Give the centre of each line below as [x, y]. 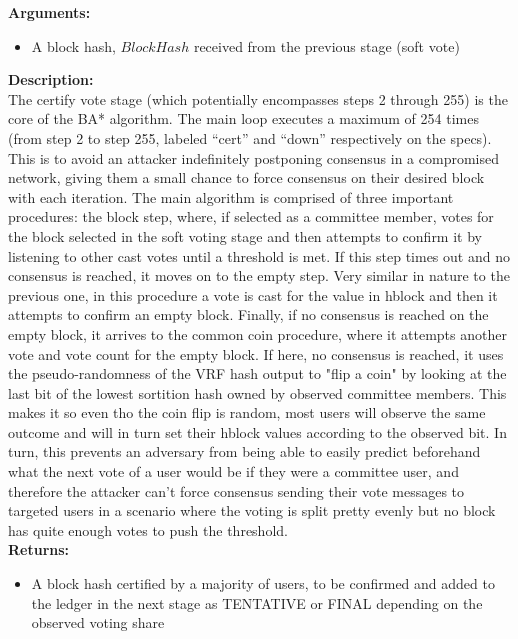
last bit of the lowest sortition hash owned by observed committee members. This [257, 392]
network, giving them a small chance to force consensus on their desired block [246, 177]
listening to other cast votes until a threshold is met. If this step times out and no [259, 255]
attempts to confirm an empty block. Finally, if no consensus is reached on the [248, 314]
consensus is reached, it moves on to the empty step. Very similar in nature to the [259, 275]
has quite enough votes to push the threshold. [148, 529]
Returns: [39, 549]
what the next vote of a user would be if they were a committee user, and [233, 471]
